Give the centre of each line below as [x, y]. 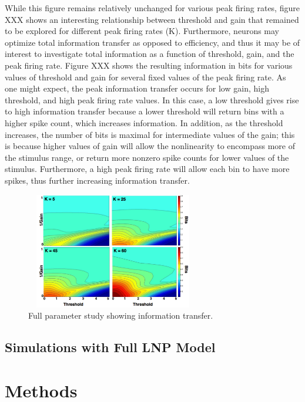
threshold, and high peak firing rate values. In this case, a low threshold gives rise [152, 99]
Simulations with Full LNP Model [110, 347]
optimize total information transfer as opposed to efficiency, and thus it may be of [152, 42]
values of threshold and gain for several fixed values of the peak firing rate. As [145, 77]
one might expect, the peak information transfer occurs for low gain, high [137, 88]
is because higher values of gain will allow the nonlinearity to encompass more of [150, 146]
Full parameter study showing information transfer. [121, 315]
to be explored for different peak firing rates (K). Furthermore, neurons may [142, 31]
